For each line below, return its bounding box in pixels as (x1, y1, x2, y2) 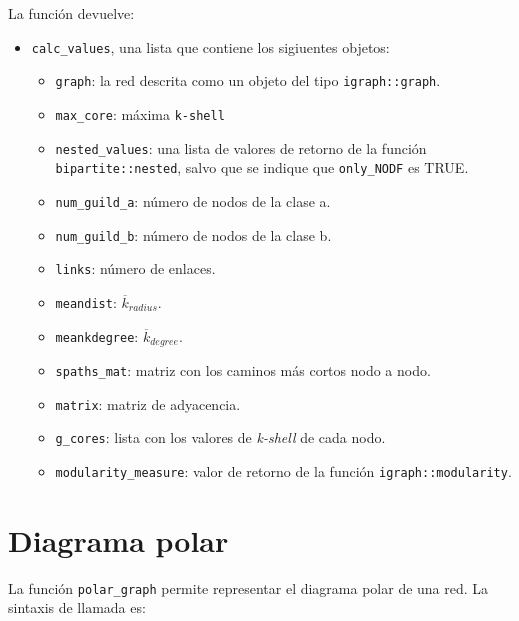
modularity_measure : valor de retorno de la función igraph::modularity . (55, 460, 512, 481)
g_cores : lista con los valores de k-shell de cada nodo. (55, 427, 386, 448)
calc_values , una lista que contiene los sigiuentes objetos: (31, 36, 390, 57)
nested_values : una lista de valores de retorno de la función (55, 137, 427, 158)
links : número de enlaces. (55, 258, 216, 279)
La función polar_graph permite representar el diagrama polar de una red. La (8, 577, 489, 598)
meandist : (55, 291, 117, 312)
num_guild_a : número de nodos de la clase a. (55, 190, 331, 211)
